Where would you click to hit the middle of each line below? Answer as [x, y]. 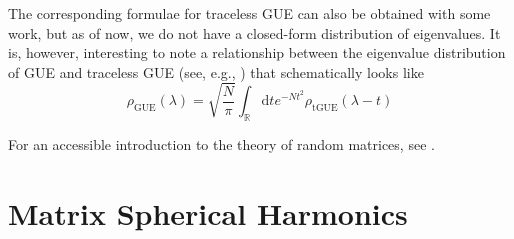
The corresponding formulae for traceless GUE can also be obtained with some [249, 13]
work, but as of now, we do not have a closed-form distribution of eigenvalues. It [254, 32]
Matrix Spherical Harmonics [208, 212]
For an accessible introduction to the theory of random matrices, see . [221, 143]
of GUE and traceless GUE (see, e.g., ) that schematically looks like [216, 71]
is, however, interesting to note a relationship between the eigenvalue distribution [257, 52]
